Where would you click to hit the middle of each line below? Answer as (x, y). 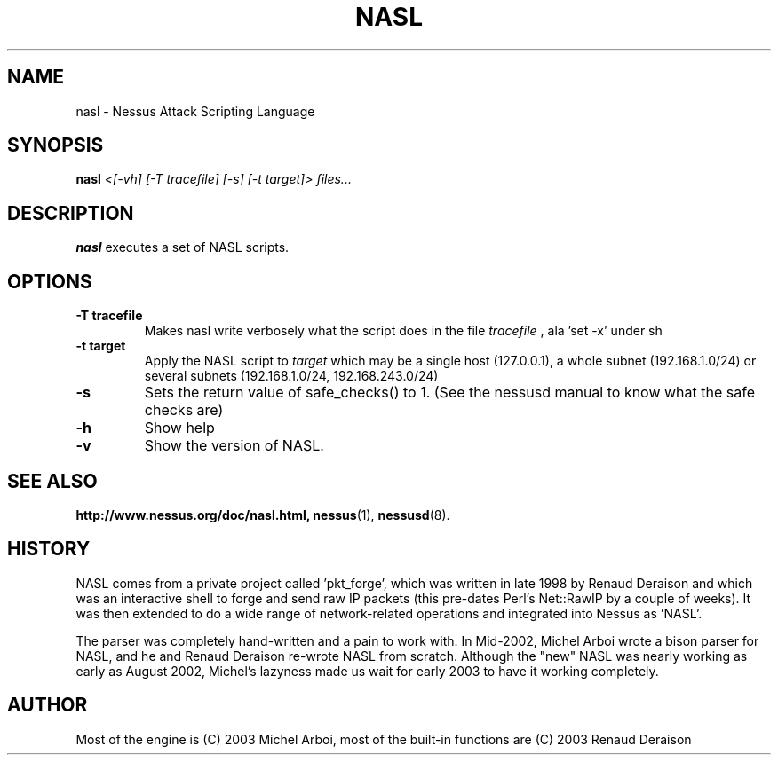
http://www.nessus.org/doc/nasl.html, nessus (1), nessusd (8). (263, 515)
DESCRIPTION (71, 213)
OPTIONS (50, 281)
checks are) (184, 410)
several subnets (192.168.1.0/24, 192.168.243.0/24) (291, 376)
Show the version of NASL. (234, 446)
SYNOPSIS (56, 145)
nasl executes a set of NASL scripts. (183, 247)
